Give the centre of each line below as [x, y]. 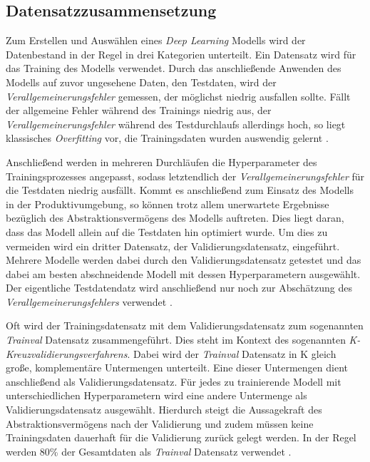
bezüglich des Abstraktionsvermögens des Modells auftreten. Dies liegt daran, [175, 218]
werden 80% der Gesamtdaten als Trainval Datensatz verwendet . [149, 451]
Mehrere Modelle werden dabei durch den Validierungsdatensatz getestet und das [184, 260]
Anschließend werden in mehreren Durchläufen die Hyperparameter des [161, 161]
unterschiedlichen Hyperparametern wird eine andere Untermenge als [156, 395]
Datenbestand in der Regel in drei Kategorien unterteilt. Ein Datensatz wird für [181, 54]
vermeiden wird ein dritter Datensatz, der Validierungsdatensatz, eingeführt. [173, 246]
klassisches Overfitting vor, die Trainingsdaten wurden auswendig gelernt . [167, 138]
